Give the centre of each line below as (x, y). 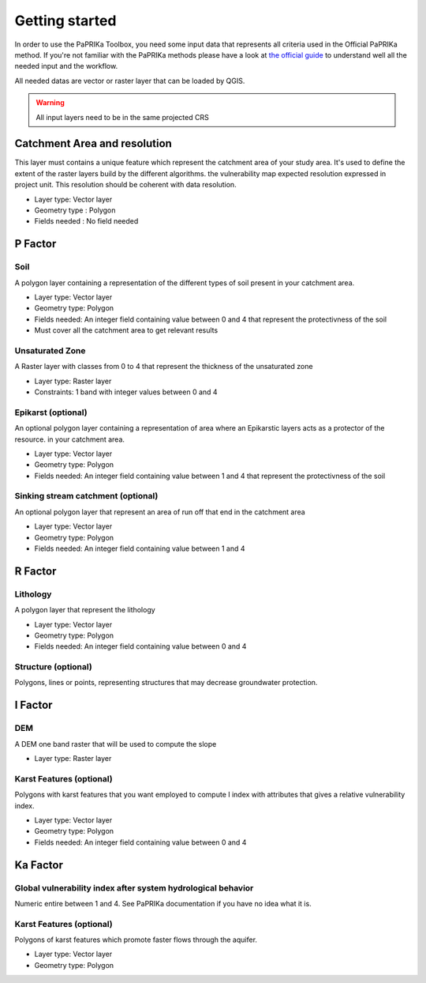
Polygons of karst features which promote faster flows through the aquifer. (136, 940)
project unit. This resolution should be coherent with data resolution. (125, 185)
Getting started (65, 21)
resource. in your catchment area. (70, 439)
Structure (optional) (53, 667)
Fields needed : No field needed (86, 221)
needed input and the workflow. (66, 66)
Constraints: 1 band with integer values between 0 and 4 (126, 392)
